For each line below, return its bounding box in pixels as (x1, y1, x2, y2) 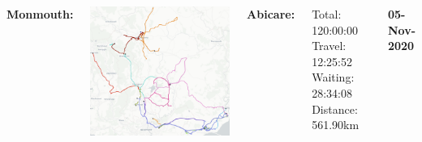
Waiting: (312, 69, 355, 86)
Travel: (312, 37, 347, 54)
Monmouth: (6, 6, 74, 22)
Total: (312, 6, 342, 22)
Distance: (312, 100, 358, 117)
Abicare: (247, 6, 295, 22)
